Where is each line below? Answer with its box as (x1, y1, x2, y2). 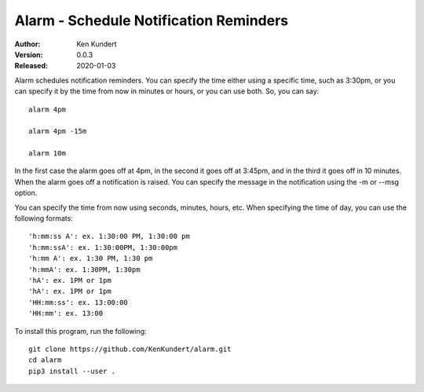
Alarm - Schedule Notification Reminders (14, 12, 289, 29)
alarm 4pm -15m (28, 126, 87, 136)
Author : (14, 39, 41, 49)
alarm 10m (28, 149, 66, 158)
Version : (14, 49, 43, 59)
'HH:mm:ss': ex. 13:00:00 (28, 298, 129, 306)
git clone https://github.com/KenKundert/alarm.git (28, 344, 232, 354)
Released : (14, 61, 49, 71)
